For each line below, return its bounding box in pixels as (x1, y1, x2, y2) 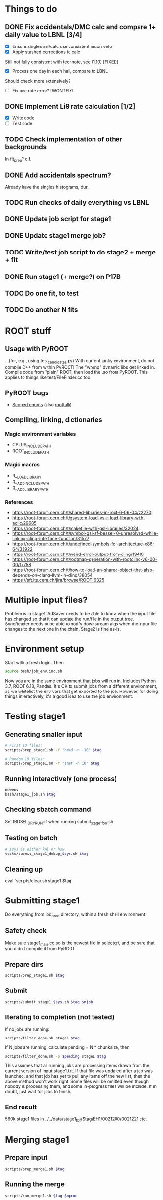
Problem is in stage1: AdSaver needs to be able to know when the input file (5, 611, 156, 617)
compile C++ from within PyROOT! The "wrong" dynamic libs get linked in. (5, 364, 155, 370)
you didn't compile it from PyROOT (5, 946, 75, 952)
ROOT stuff (5, 325, 51, 336)
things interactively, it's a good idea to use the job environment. (5, 693, 133, 699)
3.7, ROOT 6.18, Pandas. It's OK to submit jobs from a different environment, (5, 683, 158, 689)
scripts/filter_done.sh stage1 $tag (5, 1036, 80, 1040)
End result (5, 1103, 37, 1111)
